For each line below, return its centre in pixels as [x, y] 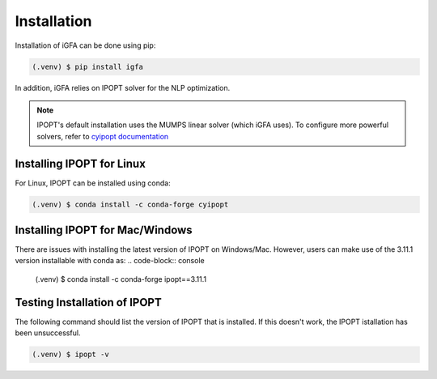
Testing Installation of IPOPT [88, 302]
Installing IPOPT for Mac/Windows [104, 230]
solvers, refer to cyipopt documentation [103, 136]
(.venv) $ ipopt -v [70, 355]
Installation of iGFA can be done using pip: [85, 45]
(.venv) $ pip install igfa [87, 66]
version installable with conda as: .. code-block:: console [110, 261]
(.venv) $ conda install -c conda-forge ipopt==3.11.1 [121, 279]
